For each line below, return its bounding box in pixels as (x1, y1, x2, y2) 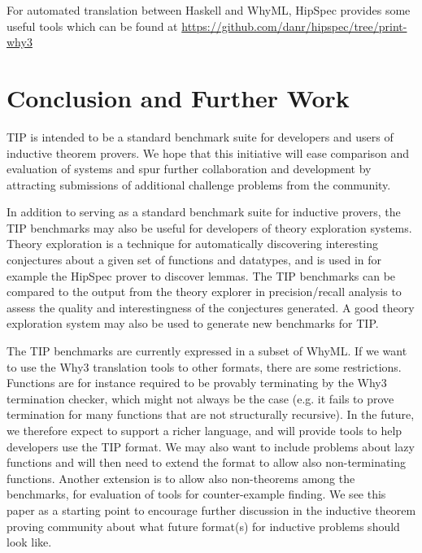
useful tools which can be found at (7, 17, 178, 34)
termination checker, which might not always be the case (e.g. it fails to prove (7, 390, 394, 407)
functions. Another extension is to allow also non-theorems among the (7, 469, 355, 486)
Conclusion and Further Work (7, 81, 350, 114)
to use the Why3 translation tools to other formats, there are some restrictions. (7, 358, 402, 375)
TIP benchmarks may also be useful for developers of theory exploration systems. (7, 219, 412, 236)
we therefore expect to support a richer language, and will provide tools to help (7, 422, 402, 438)
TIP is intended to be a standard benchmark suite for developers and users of (7, 128, 394, 145)
